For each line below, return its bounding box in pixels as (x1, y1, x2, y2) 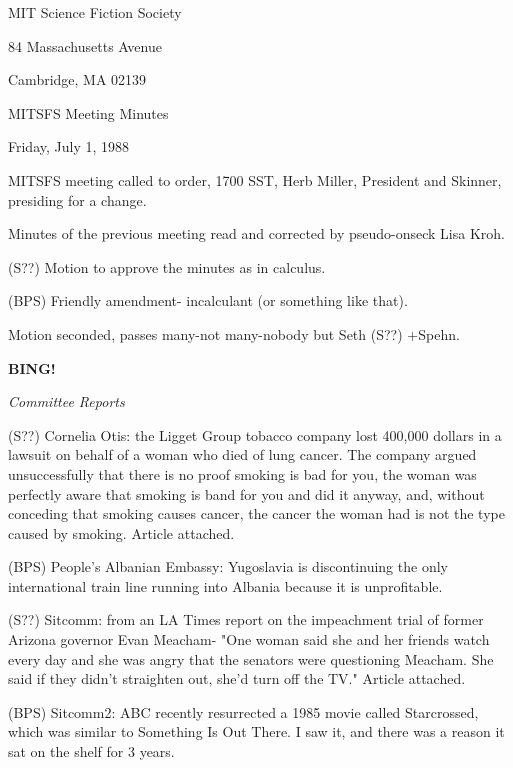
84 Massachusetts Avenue (8, 35, 162, 56)
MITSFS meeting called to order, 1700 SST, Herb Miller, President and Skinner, (8, 169, 502, 190)
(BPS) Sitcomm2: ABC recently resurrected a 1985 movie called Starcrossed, (8, 701, 479, 722)
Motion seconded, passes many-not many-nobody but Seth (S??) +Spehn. (8, 323, 460, 344)
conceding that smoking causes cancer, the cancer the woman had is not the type (8, 503, 505, 524)
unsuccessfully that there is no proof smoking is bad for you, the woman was (8, 463, 477, 484)
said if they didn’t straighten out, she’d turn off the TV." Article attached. (8, 668, 466, 689)
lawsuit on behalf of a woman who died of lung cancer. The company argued (8, 444, 477, 465)
